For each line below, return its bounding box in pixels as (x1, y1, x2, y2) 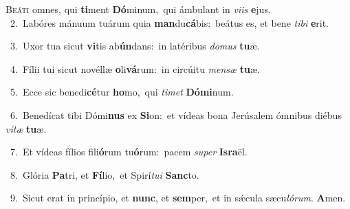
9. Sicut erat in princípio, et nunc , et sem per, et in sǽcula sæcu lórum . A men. (10, 190, 346, 205)
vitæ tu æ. (6, 121, 47, 135)
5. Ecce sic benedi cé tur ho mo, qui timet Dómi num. (10, 85, 234, 99)
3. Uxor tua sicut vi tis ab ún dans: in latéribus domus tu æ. (10, 38, 260, 53)
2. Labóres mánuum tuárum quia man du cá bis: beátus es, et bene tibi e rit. (10, 15, 329, 30)
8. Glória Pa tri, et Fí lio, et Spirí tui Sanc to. (10, 167, 199, 181)
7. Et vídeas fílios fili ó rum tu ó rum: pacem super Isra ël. (10, 144, 248, 159)
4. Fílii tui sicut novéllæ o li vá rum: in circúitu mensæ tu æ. (10, 61, 260, 76)
